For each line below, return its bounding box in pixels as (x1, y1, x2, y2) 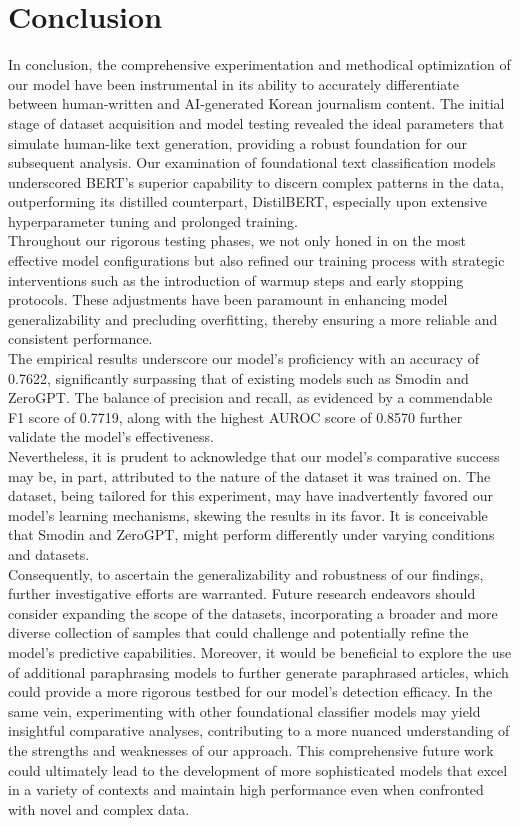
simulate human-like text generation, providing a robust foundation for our (8, 132, 467, 153)
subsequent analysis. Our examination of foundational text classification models (8, 152, 496, 173)
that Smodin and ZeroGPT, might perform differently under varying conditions (8, 524, 495, 545)
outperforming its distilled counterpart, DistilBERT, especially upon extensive (8, 191, 487, 212)
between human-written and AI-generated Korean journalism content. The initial (8, 93, 505, 114)
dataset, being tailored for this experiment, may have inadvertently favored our (8, 485, 493, 506)
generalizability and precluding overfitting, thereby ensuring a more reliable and (8, 308, 498, 329)
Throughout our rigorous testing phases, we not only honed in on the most (8, 230, 466, 251)
